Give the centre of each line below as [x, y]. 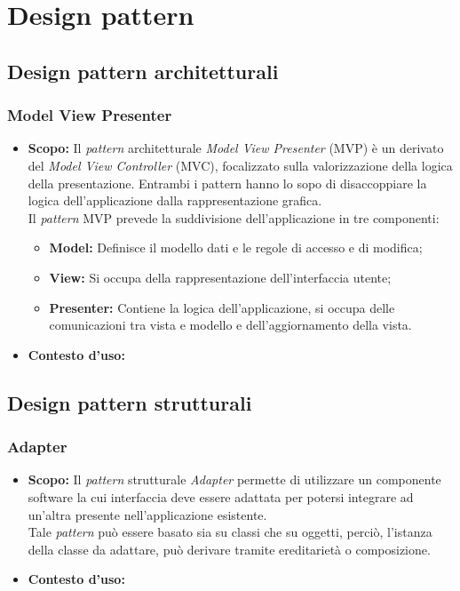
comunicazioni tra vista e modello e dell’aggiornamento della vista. [230, 325]
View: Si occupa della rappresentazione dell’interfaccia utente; [220, 277]
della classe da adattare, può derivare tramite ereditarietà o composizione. [229, 549]
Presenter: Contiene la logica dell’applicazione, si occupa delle [222, 307]
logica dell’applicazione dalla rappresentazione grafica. [175, 200]
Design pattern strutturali [130, 402]
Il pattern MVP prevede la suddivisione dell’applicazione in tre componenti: [234, 217]
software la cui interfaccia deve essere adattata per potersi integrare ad [221, 496]
